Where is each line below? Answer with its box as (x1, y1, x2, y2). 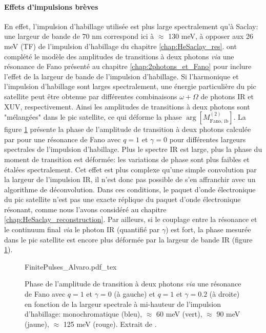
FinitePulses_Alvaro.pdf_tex (25, 261, 117, 272)
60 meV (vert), (156, 308, 202, 319)
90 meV (216, 308, 240, 319)
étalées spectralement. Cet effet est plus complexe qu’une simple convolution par (4, 164, 257, 174)
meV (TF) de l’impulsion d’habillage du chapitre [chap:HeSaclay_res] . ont (4, 40, 237, 51)
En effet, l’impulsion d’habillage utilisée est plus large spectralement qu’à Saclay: (4, 20, 258, 31)
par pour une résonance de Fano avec (4, 134, 121, 144)
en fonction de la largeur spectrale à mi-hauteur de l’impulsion (25, 298, 221, 309)
